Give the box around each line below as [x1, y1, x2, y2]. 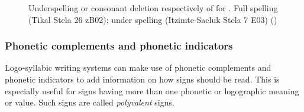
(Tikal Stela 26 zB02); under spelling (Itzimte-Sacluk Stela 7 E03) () [28, 13, 277, 25]
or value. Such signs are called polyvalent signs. [5, 96, 174, 108]
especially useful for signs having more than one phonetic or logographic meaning [5, 84, 299, 97]
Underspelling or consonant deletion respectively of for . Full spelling [28, 2, 278, 14]
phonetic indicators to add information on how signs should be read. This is [5, 73, 280, 85]
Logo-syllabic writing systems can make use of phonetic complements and [5, 61, 271, 74]
